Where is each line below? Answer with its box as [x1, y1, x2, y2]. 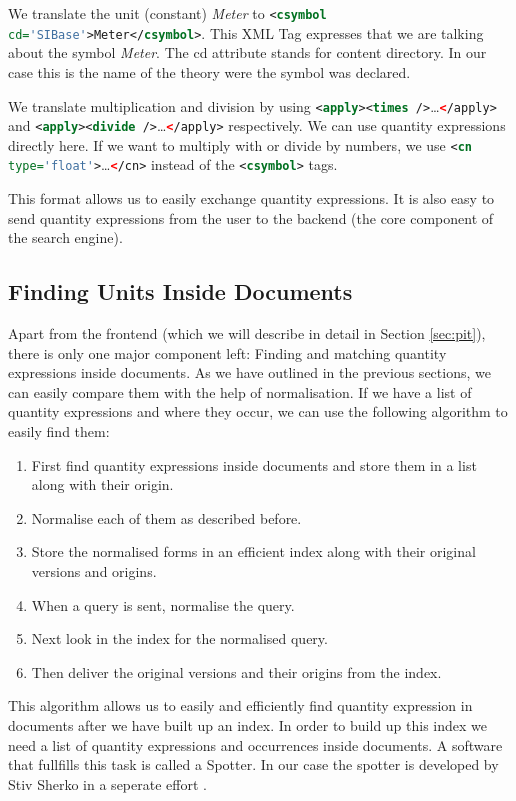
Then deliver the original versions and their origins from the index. [31, 661, 442, 682]
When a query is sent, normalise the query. [31, 594, 295, 615]
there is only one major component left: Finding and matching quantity [8, 342, 447, 363]
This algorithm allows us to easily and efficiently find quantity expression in [8, 695, 473, 716]
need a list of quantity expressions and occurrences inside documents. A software [8, 734, 503, 755]
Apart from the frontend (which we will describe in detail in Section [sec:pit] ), [8, 323, 486, 344]
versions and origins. [31, 561, 157, 582]
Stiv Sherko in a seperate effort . [8, 773, 207, 794]
